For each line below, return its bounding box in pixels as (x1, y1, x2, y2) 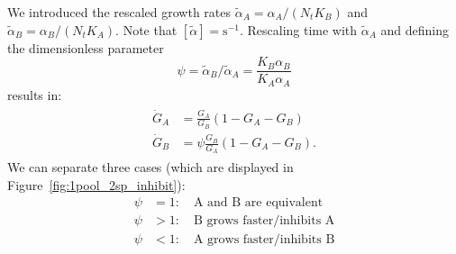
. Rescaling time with (239, 20, 358, 39)
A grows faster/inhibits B (193, 232, 335, 246)
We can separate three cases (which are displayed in (7, 158, 294, 177)
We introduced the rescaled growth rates (7, 3, 232, 21)
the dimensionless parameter (7, 38, 164, 57)
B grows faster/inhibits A (193, 213, 335, 227)
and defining (380, 20, 450, 39)
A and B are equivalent (193, 195, 324, 209)
